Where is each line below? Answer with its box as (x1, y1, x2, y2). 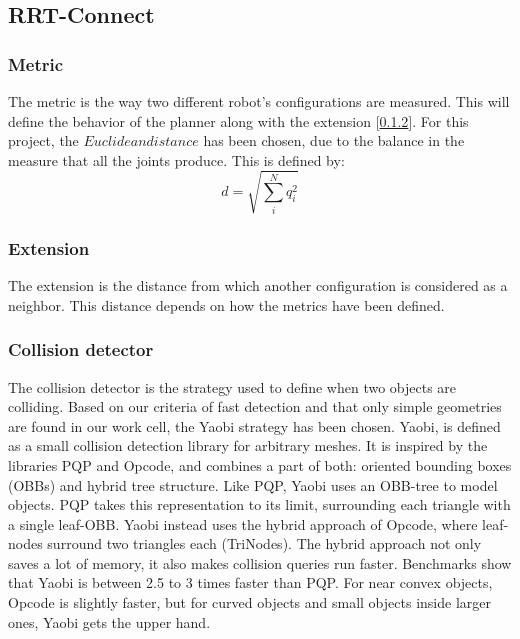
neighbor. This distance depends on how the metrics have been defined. (8, 294, 445, 315)
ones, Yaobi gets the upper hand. (8, 611, 211, 632)
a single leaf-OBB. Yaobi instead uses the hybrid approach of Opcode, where (8, 513, 478, 534)
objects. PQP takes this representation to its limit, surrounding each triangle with (8, 494, 511, 515)
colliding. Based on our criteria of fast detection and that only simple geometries (8, 396, 502, 417)
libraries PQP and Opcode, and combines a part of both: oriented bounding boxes (8, 454, 512, 475)
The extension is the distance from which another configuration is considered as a (8, 275, 508, 296)
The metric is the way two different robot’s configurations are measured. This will (8, 91, 510, 111)
